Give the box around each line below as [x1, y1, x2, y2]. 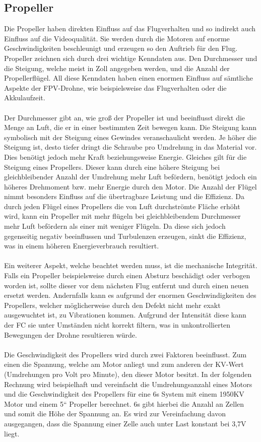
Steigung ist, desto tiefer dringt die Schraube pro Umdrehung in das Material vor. [4, 142, 257, 152]
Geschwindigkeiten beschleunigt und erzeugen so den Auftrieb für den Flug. [4, 43, 238, 53]
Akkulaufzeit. [4, 92, 45, 103]
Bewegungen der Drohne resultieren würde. [4, 329, 137, 340]
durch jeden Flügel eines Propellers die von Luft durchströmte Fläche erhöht [4, 201, 240, 211]
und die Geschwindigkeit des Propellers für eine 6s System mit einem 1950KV [4, 389, 244, 399]
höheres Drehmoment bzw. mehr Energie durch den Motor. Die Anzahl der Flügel [4, 181, 257, 192]
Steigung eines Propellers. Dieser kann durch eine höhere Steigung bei [4, 161, 220, 172]
